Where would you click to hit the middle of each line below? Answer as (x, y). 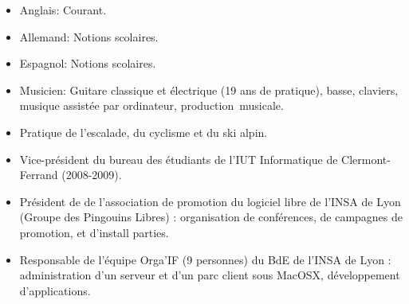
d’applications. (55, 290)
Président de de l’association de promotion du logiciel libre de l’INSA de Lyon (210, 201)
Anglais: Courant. (63, 10)
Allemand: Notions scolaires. (89, 36)
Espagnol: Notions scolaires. (88, 63)
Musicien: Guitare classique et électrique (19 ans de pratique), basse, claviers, (209, 90)
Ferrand (39, 175)
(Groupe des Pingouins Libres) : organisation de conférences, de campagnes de (211, 217)
